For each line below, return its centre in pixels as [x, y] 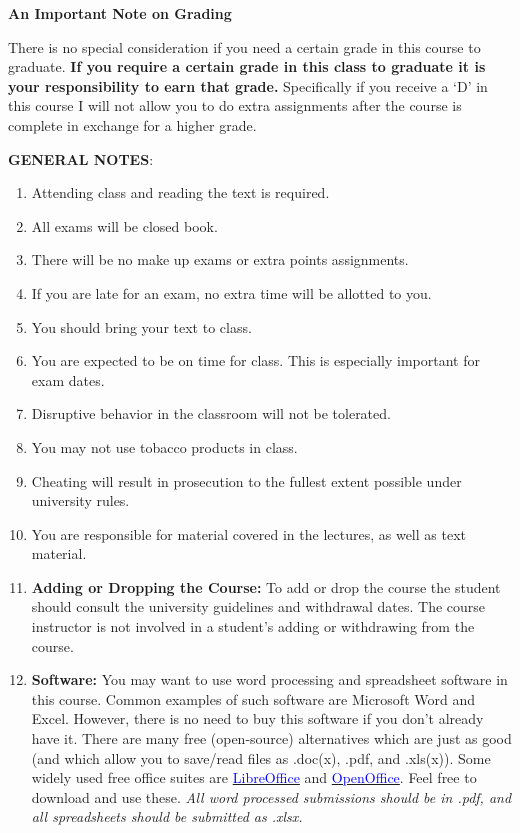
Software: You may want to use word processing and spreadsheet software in [269, 679]
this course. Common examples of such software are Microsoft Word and [253, 698]
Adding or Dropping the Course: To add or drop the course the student [266, 586]
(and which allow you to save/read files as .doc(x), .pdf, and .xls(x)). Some [261, 757]
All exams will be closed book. [124, 225]
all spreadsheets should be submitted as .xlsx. [167, 816]
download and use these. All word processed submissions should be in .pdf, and [271, 796]
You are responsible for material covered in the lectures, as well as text [248, 533]
